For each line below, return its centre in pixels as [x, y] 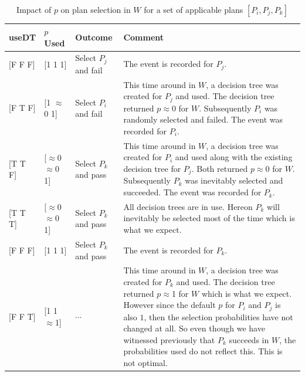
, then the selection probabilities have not [218, 316]
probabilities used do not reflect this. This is [203, 351]
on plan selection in [96, 9]
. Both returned [220, 168]
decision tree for [152, 168]
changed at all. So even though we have [194, 328]
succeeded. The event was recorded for [192, 192]
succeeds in [249, 339]
